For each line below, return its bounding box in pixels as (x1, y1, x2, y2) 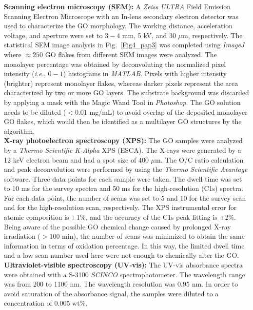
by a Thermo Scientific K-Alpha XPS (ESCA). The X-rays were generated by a (4, 145, 241, 155)
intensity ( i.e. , (4, 68, 46, 79)
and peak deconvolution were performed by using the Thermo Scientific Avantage (4, 164, 248, 174)
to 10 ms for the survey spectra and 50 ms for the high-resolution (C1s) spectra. (4, 183, 244, 193)
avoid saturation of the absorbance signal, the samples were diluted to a (4, 288, 219, 298)
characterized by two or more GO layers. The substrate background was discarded (4, 87, 249, 98)
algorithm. (4, 125, 35, 136)
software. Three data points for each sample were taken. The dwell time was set (4, 173, 242, 184)
